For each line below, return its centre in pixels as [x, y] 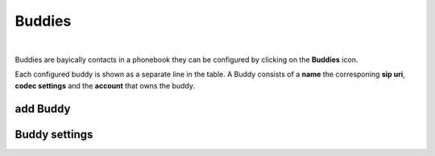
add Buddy [43, 109]
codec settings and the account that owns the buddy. [105, 85]
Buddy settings [54, 134]
